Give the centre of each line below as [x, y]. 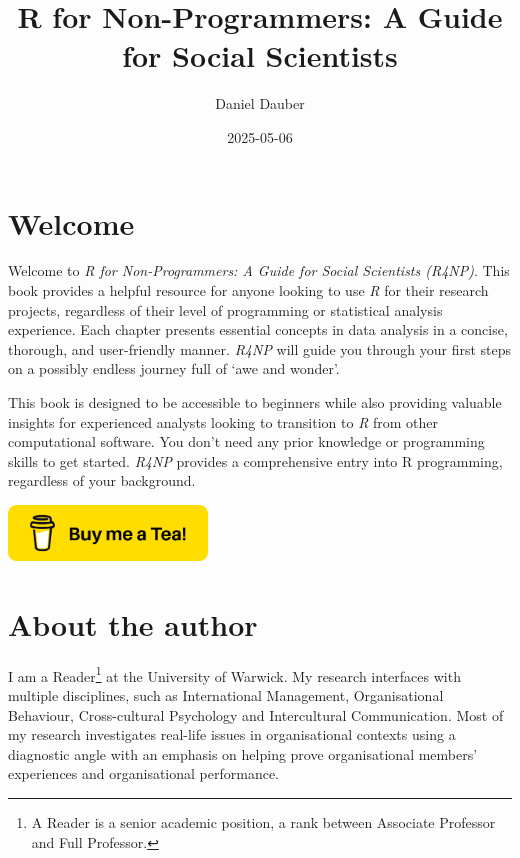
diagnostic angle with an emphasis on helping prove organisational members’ [243, 753]
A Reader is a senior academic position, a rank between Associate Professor [263, 821]
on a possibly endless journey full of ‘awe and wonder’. [174, 368]
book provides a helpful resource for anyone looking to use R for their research [248, 290]
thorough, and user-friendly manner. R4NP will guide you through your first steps [260, 348]
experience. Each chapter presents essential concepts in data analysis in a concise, [258, 329]
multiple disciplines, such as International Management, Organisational [226, 694]
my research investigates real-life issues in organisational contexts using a [232, 734]
